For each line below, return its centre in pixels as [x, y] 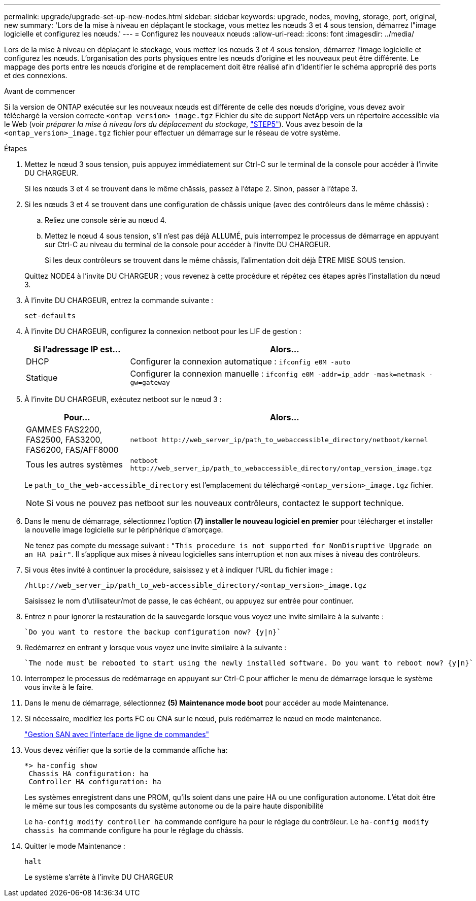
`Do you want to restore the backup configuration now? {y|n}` [153, 632]
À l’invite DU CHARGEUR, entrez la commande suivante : [119, 300]
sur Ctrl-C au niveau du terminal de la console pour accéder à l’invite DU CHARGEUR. [188, 244]
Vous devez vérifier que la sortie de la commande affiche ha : [126, 750]
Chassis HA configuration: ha [89, 774]
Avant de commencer [40, 91]
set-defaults [50, 316]
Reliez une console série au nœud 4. [106, 220]
